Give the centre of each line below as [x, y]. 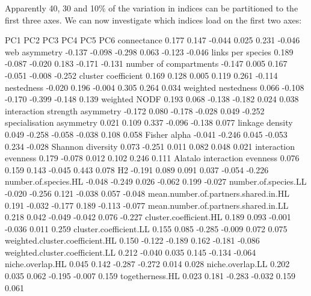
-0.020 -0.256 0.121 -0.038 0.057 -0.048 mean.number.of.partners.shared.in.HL [147, 193]
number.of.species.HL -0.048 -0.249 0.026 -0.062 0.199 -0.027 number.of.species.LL [156, 181]
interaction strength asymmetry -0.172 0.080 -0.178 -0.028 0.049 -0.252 [135, 110]
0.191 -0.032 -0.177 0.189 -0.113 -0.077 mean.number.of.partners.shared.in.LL [147, 205]
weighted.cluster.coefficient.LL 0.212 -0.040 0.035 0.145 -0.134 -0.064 [131, 252]
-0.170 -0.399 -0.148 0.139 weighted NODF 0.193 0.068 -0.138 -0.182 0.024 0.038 [152, 99]
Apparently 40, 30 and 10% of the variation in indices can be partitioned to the [152, 8]
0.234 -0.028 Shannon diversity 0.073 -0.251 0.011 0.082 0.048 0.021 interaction [150, 146]
